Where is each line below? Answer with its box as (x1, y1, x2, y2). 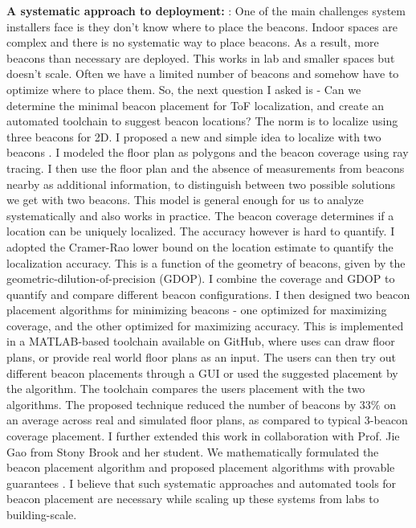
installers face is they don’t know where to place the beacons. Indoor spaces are (6, 18, 398, 35)
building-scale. (6, 506, 77, 522)
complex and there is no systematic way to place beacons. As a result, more (6, 34, 379, 51)
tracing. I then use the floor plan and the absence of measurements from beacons (6, 159, 405, 176)
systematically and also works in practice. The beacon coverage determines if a (6, 207, 394, 223)
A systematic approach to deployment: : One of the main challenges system (6, 2, 406, 18)
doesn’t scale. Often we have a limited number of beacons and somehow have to (6, 65, 399, 82)
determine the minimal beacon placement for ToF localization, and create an (6, 96, 385, 113)
